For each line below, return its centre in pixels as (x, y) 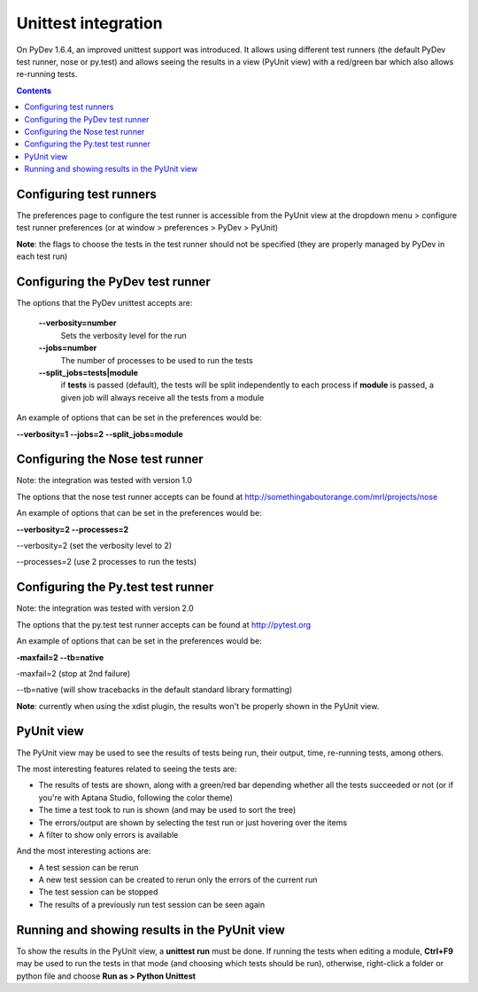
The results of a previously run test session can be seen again (152, 904)
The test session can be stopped (98, 892)
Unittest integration (89, 23)
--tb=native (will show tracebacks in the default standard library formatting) (154, 690)
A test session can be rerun (89, 867)
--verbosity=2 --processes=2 (73, 529)
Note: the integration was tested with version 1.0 (104, 480)
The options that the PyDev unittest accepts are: (104, 303)
